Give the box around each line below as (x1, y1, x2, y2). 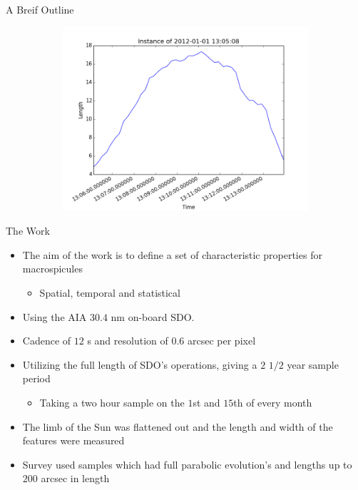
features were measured (22, 433, 125, 448)
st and (193, 394, 220, 409)
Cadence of (22, 333, 71, 348)
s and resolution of (87, 333, 168, 348)
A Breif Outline (6, 2, 74, 16)
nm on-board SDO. (111, 309, 195, 324)
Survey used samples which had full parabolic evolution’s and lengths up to (22, 456, 352, 471)
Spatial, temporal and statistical (39, 285, 180, 300)
